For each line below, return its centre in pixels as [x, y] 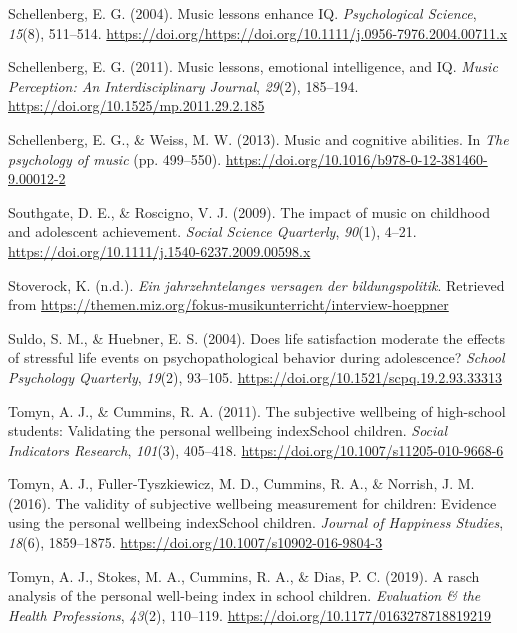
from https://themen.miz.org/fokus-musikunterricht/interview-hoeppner [228, 304]
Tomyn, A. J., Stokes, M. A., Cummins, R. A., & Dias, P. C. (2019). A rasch [244, 575]
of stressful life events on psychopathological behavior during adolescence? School [256, 357]
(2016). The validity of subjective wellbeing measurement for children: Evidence [252, 502]
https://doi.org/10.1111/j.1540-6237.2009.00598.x [159, 250]
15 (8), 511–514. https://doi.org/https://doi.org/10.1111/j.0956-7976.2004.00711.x [258, 32]
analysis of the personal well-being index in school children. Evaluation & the [244, 595]
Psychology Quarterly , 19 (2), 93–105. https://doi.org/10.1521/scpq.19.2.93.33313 [255, 376]
